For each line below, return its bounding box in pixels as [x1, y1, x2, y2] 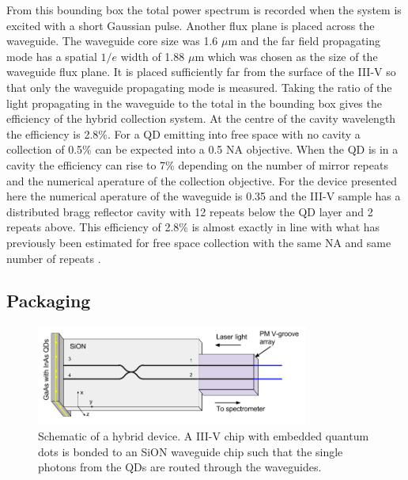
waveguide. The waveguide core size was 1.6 [6, 32, 218, 49]
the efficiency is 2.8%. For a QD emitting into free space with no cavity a [6, 125, 361, 142]
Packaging [6, 288, 91, 313]
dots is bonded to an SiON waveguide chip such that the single [38, 443, 343, 459]
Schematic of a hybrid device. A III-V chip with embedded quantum [38, 428, 369, 444]
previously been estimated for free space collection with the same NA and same [6, 234, 391, 250]
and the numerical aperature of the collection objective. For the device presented [6, 172, 397, 189]
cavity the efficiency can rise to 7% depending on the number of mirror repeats [6, 156, 388, 173]
